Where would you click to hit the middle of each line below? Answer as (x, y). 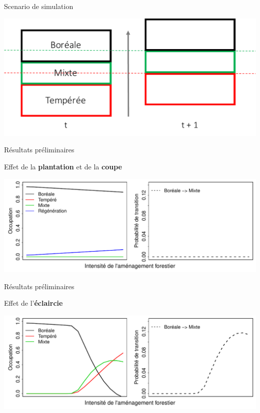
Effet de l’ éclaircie (33, 303)
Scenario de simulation (39, 6)
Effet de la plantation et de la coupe (63, 167)
